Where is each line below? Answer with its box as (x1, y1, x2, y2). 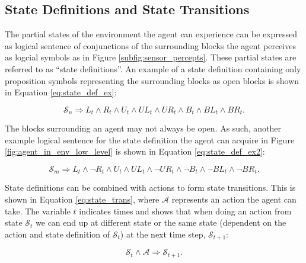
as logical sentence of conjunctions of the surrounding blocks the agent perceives (5, 39, 296, 52)
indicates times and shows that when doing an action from (79, 204, 292, 217)
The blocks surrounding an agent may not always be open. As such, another (5, 122, 282, 134)
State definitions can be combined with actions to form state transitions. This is (5, 181, 296, 194)
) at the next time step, (120, 227, 206, 240)
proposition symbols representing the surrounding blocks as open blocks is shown (5, 74, 299, 86)
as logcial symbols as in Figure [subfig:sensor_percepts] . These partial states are (5, 51, 297, 63)
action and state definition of (5, 227, 110, 240)
